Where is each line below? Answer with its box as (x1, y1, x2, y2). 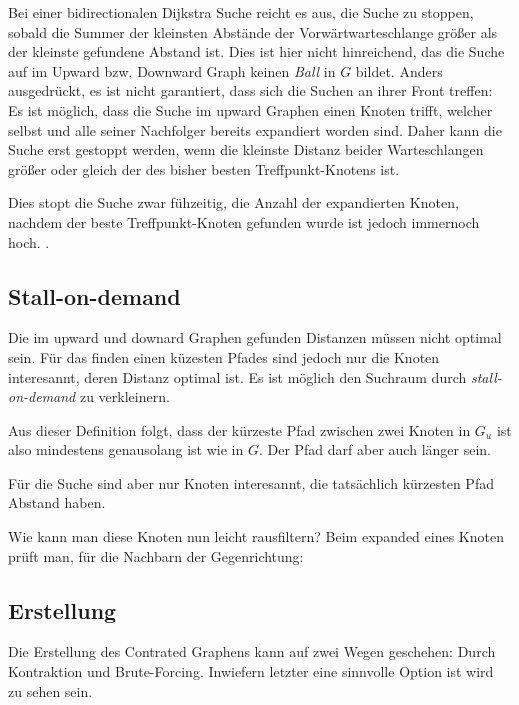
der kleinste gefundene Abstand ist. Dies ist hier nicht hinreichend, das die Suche (8, 41, 505, 62)
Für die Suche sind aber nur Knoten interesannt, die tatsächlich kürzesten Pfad (8, 472, 494, 493)
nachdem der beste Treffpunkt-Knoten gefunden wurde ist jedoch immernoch (8, 211, 480, 232)
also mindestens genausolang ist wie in (8, 439, 244, 460)
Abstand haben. (8, 492, 106, 513)
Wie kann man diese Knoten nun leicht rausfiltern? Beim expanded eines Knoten (8, 526, 504, 547)
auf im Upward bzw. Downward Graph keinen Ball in (8, 60, 336, 81)
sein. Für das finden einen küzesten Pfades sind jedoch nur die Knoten (8, 346, 440, 367)
